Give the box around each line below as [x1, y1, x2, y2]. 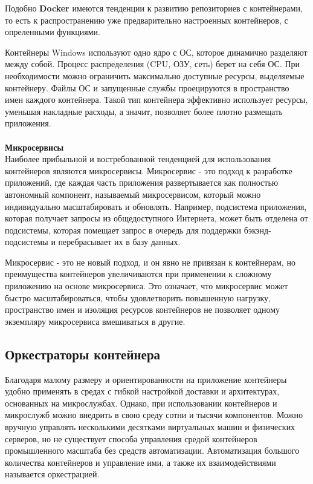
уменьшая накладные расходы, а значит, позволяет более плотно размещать [5, 105, 283, 117]
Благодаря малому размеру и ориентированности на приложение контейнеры [5, 373, 287, 385]
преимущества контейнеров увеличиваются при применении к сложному [5, 267, 272, 280]
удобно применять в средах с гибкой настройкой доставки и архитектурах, [5, 385, 280, 397]
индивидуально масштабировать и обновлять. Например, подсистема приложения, [5, 200, 307, 212]
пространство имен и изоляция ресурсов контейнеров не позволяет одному [5, 303, 280, 316]
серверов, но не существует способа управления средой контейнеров [5, 432, 257, 445]
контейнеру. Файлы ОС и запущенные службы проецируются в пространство [5, 81, 289, 94]
